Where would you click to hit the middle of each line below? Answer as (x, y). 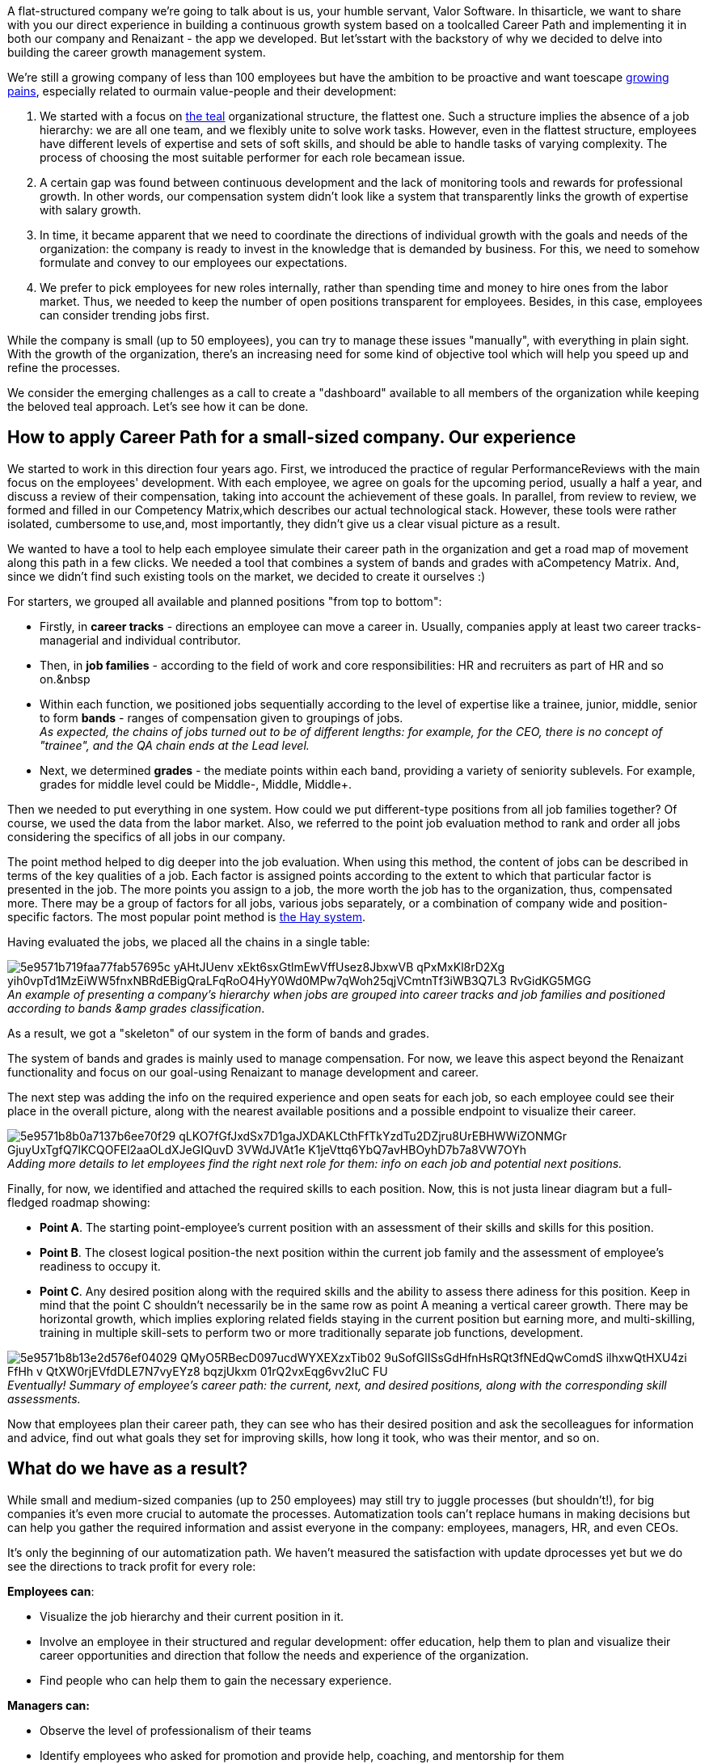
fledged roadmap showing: (79, 1202)
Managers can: (49, 1705)
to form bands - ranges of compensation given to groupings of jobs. (222, 717)
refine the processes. (64, 368)
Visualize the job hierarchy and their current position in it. (192, 1616)
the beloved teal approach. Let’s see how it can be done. (158, 406)
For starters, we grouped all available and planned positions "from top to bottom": (225, 601)
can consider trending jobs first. (124, 315)
